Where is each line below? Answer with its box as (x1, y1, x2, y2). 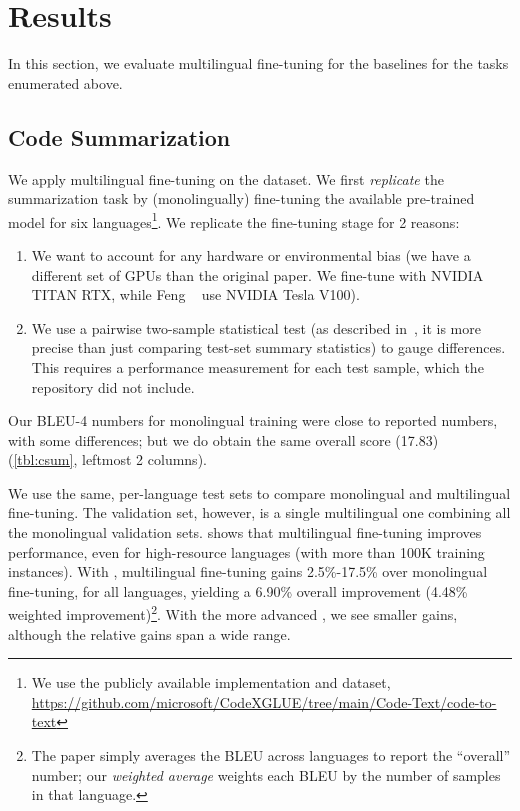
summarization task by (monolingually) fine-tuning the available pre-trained (8, 188, 475, 209)
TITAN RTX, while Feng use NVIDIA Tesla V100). (31, 284, 360, 305)
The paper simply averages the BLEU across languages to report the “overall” (31, 745, 511, 766)
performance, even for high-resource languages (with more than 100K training (8, 541, 485, 562)
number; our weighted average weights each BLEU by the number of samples (31, 764, 501, 785)
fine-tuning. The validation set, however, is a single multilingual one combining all (8, 502, 511, 523)
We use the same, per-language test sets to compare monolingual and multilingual (8, 482, 511, 503)
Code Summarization (8, 121, 231, 152)
